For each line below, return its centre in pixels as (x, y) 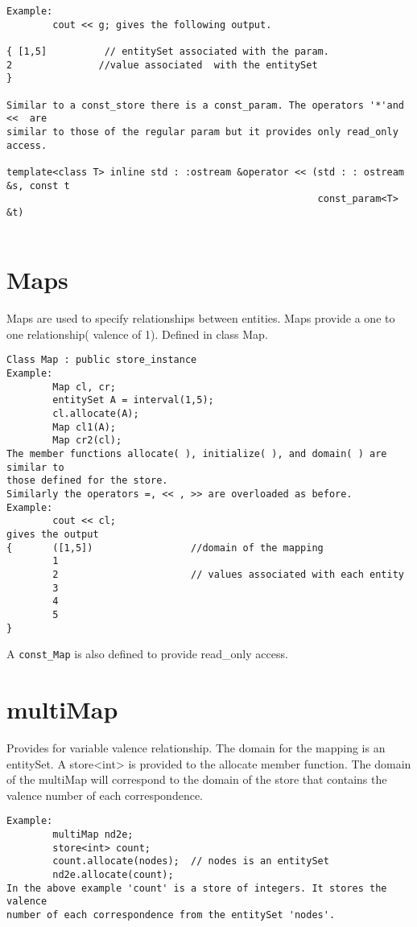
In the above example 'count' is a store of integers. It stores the (197, 888)
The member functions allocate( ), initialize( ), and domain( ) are (197, 454)
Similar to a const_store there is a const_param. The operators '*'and (205, 105)
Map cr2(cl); (87, 441)
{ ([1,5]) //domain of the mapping (165, 548)
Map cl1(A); (85, 427)
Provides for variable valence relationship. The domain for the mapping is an (196, 748)
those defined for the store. (87, 481)
